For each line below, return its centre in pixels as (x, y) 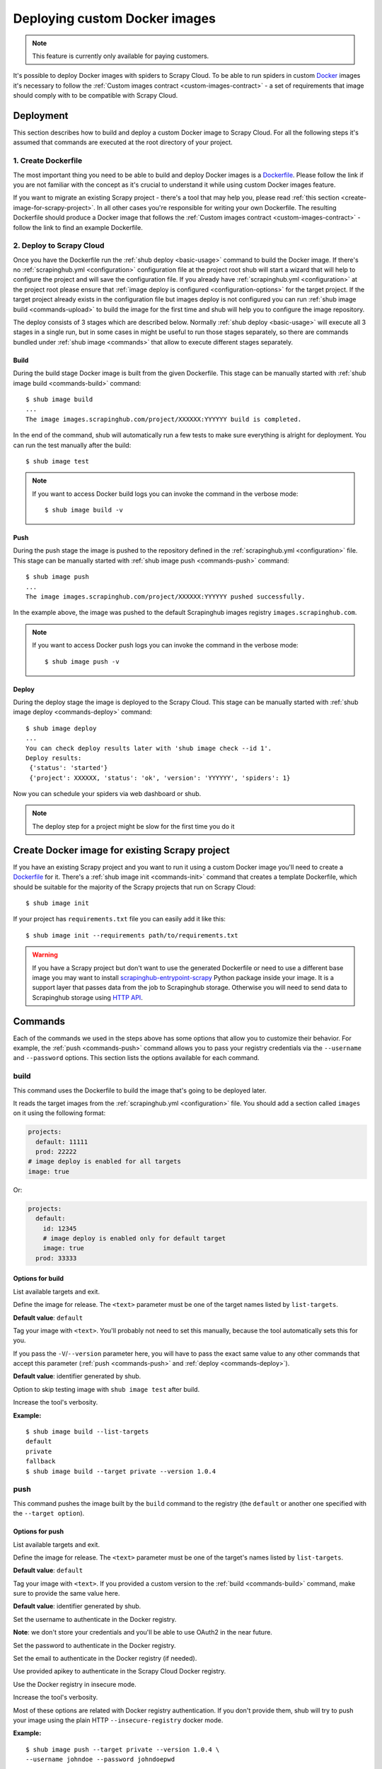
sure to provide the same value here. (66, 1594)
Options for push (38, 1531)
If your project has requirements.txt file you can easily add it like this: (120, 919)
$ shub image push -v (82, 661)
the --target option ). (49, 1514)
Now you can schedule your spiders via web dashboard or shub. (107, 794)
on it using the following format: (59, 1113)
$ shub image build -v (84, 510)
